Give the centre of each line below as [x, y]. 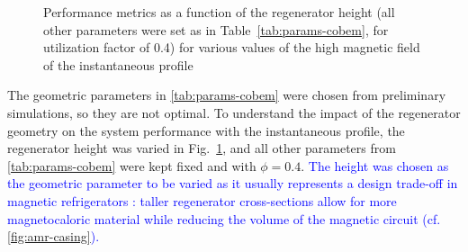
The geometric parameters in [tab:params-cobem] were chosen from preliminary [227, 95]
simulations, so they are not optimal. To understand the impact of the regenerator [234, 112]
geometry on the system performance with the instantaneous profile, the [206, 130]
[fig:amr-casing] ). [54, 236]
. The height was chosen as [375, 165]
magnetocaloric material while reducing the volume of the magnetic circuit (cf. [224, 218]
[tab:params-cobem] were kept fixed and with [132, 165]
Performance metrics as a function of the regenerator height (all [219, 12]
